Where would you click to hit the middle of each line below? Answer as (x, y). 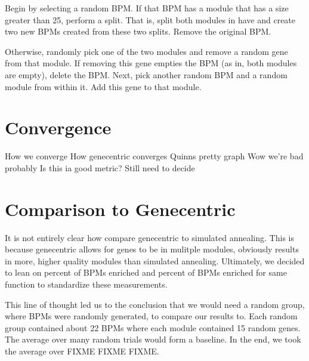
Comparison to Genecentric (120, 209)
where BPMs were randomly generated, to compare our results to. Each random (151, 316)
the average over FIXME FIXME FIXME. (82, 351)
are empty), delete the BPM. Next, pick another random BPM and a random (146, 74)
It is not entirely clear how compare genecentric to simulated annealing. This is (149, 237)
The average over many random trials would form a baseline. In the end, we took (153, 339)
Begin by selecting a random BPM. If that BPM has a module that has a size (147, 8)
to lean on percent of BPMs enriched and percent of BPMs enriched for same (146, 272)
